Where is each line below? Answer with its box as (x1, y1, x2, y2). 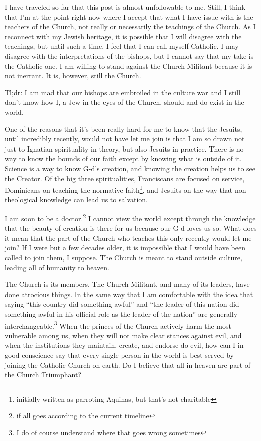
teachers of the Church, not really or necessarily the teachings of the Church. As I (5, 21, 256, 32)
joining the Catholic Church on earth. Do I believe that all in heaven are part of (5, 359, 251, 370)
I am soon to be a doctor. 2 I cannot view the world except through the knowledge (5, 211, 256, 223)
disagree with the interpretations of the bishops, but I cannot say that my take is (5, 50, 254, 61)
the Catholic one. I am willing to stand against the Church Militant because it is (5, 60, 252, 71)
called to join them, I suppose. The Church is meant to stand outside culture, (5, 252, 242, 262)
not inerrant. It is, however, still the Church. (5, 70, 141, 81)
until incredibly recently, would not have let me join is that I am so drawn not (5, 133, 245, 144)
